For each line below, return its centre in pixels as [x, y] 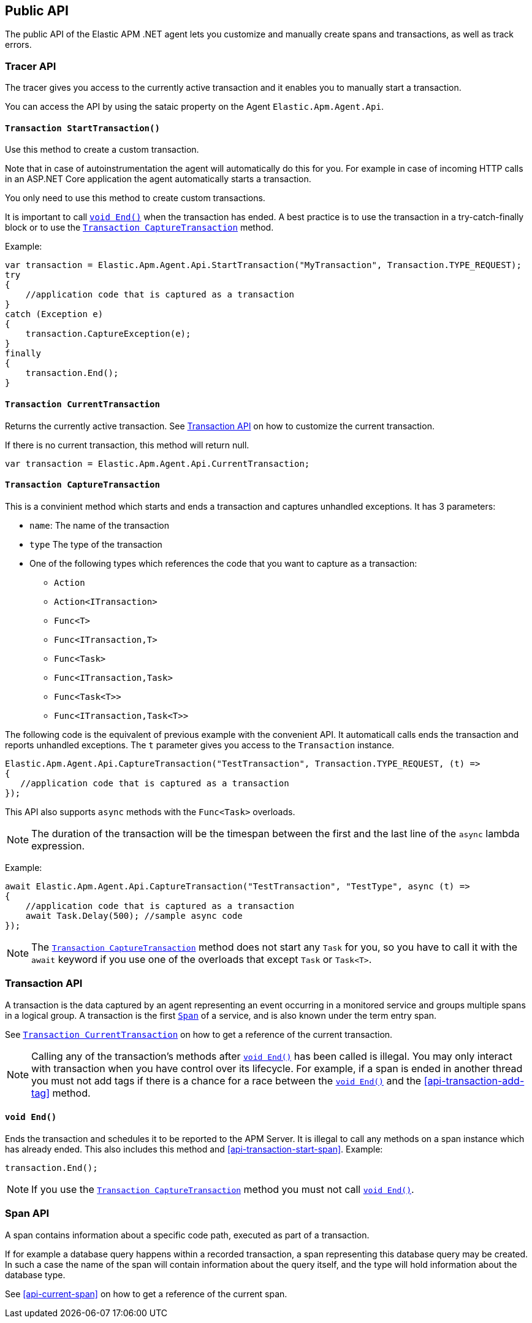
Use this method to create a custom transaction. [102, 150]
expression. [58, 846]
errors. [18, 45]
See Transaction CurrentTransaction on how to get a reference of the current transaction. [199, 1034]
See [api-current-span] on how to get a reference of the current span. [146, 1294]
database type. [35, 1275]
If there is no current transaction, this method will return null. [127, 445]
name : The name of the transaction [99, 525]
